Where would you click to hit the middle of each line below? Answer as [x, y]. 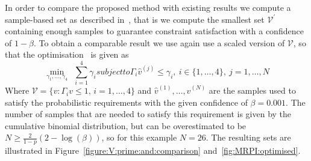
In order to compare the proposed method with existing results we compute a [148, 7]
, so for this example [139, 137]
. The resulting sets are [248, 137]
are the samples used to [252, 90]
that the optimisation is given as [67, 54]
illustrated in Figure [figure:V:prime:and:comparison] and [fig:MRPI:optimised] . [153, 150]
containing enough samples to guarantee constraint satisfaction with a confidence [154, 31]
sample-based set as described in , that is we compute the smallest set [135, 19]
